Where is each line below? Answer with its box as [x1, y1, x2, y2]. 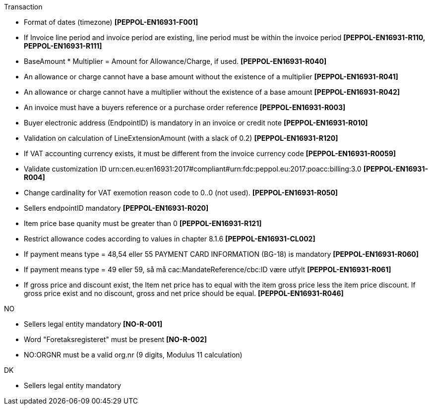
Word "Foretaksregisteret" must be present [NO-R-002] [24, 335, 207, 344]
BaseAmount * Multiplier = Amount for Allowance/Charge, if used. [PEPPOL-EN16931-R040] [24, 57, 327, 65]
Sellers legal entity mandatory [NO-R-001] [24, 320, 163, 328]
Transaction [4, 2, 43, 11]
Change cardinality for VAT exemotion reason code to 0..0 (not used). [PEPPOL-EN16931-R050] [24, 188, 338, 197]
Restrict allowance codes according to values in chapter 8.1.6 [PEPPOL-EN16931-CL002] [24, 234, 315, 243]
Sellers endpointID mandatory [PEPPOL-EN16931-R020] [24, 204, 209, 212]
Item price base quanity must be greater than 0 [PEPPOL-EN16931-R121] [24, 219, 262, 228]
